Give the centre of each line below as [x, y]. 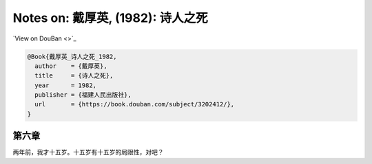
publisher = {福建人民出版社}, [83, 95]
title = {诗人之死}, [74, 76]
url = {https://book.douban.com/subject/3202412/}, [135, 104]
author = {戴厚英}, [71, 66]
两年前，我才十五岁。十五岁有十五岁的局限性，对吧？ [88, 152]
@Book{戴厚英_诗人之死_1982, [72, 56]
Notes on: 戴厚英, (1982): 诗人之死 [110, 18]
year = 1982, [65, 85]
